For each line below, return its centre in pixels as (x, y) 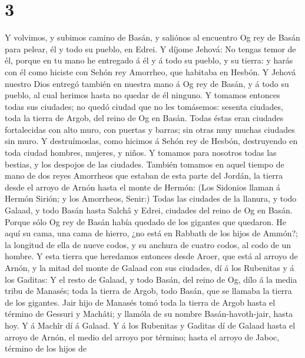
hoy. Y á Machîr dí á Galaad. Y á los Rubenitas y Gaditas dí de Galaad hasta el (150, 325)
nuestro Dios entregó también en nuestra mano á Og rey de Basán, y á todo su (147, 83)
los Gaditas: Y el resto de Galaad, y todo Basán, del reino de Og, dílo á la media (151, 279)
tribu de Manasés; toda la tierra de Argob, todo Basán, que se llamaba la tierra (148, 291)
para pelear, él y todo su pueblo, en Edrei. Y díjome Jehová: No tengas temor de (150, 48)
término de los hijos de (46, 348)
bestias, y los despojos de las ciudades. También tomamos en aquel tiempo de (145, 164)
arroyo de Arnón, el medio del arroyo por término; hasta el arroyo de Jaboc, (142, 337)
